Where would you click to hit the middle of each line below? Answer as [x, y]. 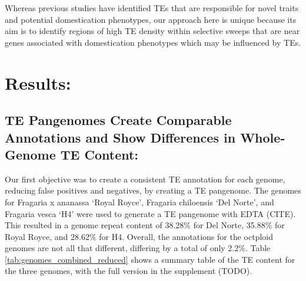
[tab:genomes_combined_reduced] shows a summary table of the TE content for [150, 259]
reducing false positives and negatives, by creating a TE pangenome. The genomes [153, 190]
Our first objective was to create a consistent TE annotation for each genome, [145, 179]
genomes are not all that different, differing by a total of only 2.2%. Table [138, 248]
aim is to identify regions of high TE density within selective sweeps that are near [152, 31]
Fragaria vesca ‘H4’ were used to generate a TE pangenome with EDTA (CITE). [150, 213]
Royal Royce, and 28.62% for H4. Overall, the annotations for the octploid [139, 236]
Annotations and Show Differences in [120, 137]
